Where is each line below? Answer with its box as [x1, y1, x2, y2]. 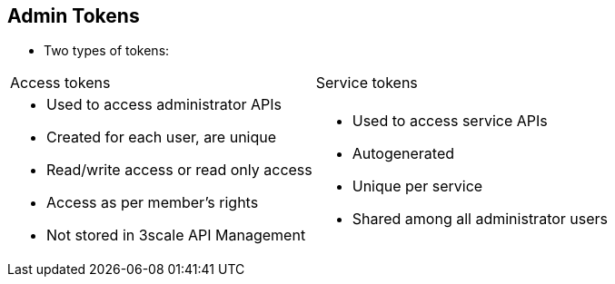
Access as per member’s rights [46, 193, 259, 212]
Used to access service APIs [352, 112, 548, 131]
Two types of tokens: [44, 43, 170, 59]
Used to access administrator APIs [46, 95, 283, 114]
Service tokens [315, 73, 418, 93]
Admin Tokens [7, 5, 140, 27]
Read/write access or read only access [46, 161, 312, 180]
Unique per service [352, 177, 483, 196]
